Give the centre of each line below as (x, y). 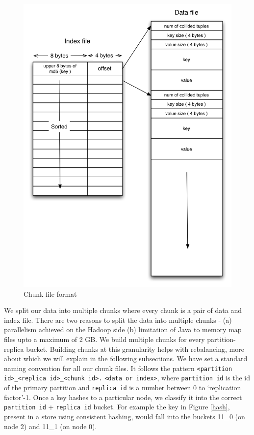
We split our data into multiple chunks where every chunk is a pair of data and (123, 310)
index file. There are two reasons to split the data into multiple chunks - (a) (118, 320)
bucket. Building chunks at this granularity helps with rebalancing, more (135, 349)
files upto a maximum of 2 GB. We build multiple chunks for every (104, 339)
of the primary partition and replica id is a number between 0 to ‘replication (123, 388)
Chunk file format (50, 294)
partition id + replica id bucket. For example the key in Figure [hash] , (117, 407)
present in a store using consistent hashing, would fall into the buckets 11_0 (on (125, 417)
